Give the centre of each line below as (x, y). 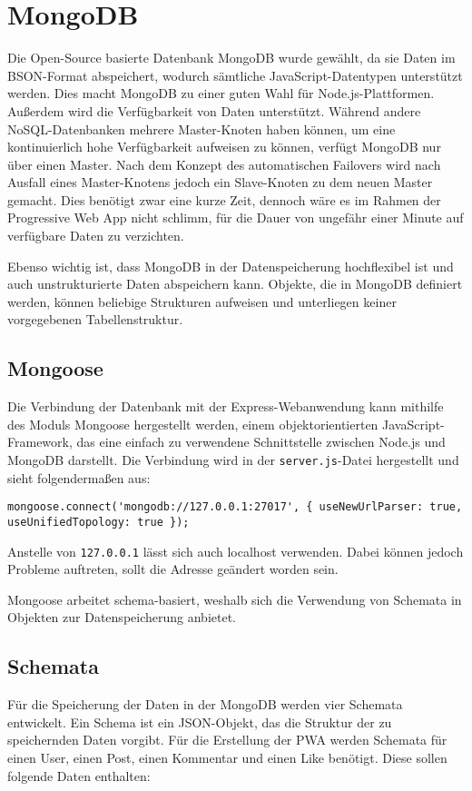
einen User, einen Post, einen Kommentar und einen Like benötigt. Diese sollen (227, 757)
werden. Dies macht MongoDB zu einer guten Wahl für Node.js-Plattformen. (221, 93)
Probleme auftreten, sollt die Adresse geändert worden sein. (173, 569)
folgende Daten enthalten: (79, 775)
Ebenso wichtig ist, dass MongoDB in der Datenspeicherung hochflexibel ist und (231, 266)
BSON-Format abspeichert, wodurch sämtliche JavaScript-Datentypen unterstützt (235, 75)
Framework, (40, 442)
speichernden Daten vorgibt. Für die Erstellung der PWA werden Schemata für (227, 740)
